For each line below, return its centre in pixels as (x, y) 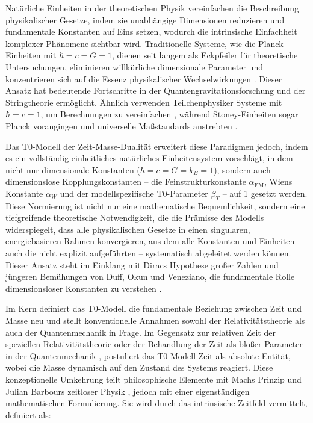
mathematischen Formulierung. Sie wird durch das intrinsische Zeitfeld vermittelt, (156, 403)
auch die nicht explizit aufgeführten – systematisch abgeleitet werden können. (148, 253)
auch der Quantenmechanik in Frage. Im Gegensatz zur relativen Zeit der (141, 332)
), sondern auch (242, 169)
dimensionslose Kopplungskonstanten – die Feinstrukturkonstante (126, 181)
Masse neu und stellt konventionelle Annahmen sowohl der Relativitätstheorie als (155, 320)
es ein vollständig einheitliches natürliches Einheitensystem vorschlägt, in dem (149, 158)
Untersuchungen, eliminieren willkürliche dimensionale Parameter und (134, 66)
